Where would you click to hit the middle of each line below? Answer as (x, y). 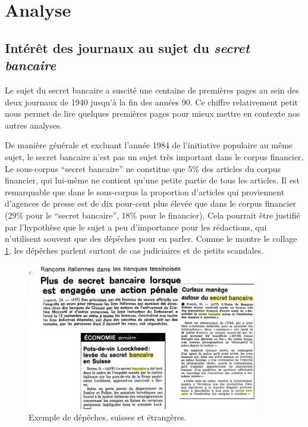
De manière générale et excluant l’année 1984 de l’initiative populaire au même (149, 145)
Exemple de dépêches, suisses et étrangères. (108, 417)
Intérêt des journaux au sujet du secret (127, 47)
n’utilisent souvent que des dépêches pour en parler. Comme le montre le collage (151, 239)
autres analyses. (34, 125)
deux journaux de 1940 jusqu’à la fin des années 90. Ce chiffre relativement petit (152, 102)
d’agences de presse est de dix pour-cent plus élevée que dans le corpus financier (150, 203)
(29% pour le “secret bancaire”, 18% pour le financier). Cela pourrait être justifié (153, 215)
